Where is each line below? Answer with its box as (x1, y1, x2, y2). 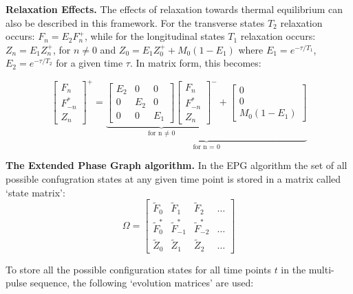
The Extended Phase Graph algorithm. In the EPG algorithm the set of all (6, 158, 347, 172)
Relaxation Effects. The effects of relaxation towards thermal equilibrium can (6, 2, 343, 16)
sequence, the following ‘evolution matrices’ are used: (30, 275, 254, 290)
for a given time (56, 56, 123, 70)
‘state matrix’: (6, 185, 65, 199)
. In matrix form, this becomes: (129, 56, 261, 70)
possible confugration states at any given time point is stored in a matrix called (6, 171, 341, 185)
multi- (308, 262, 334, 276)
